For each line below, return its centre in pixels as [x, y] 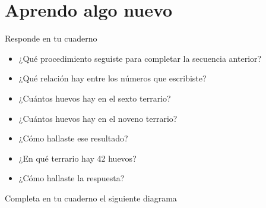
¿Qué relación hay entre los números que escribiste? [113, 78]
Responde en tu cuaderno [51, 38]
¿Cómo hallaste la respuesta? [72, 178]
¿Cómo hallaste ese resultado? [73, 138]
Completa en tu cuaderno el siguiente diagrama [91, 198]
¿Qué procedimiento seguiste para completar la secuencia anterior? [140, 58]
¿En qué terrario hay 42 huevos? [77, 158]
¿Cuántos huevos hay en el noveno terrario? [98, 118]
